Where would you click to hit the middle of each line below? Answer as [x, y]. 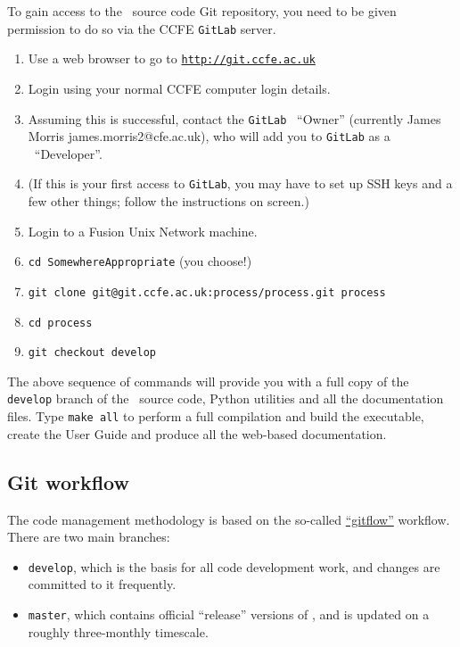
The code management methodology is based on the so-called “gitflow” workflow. [229, 519]
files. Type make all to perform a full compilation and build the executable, [216, 416]
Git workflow [68, 481]
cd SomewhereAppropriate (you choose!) [140, 261]
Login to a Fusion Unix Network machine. [143, 231]
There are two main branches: [89, 537]
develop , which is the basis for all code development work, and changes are [234, 566]
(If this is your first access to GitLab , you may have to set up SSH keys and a [240, 183]
